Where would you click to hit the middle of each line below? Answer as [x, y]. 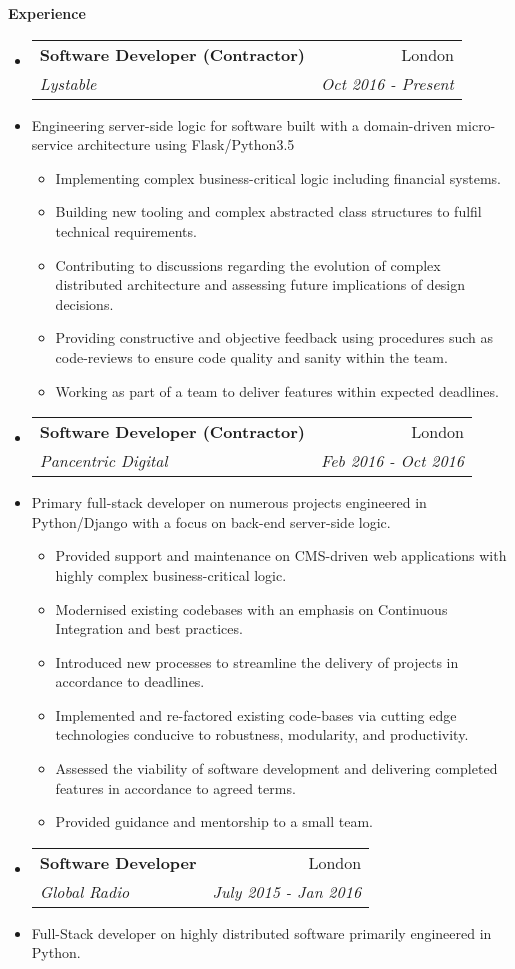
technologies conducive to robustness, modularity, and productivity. [262, 734]
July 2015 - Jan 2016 [287, 891]
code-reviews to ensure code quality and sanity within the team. [251, 356]
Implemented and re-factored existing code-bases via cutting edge [256, 714]
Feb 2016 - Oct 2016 [392, 461]
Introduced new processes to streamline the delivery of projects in [257, 661]
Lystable [68, 83]
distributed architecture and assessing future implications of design [260, 284]
